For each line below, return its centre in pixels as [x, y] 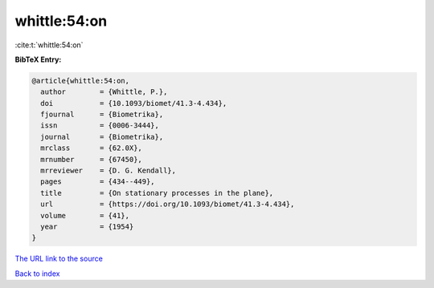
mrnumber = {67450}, [91, 159]
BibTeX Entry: [38, 59]
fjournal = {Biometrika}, [102, 115]
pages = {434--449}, [98, 182]
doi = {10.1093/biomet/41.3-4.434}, [134, 103]
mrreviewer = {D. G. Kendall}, [108, 171]
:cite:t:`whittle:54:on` [49, 45]
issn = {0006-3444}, [100, 126]
